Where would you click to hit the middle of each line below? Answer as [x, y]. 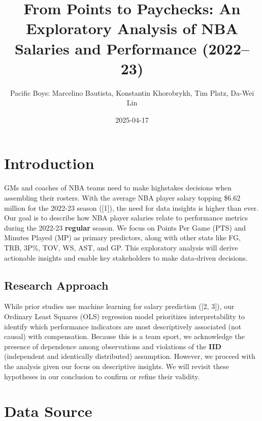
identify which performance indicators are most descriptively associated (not [123, 326]
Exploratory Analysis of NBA [132, 28]
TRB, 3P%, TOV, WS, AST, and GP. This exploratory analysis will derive [121, 247]
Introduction [49, 163]
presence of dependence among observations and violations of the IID [113, 346]
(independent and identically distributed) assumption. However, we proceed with [130, 356]
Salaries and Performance [106, 48]
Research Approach [56, 285]
